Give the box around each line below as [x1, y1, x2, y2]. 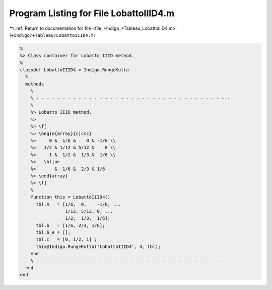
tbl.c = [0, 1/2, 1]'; [36, 236, 98, 243]
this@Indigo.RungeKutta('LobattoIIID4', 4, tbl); [36, 244, 161, 250]
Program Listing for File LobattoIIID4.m [9, 8, 175, 19]
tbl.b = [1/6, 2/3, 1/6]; [36, 222, 105, 228]
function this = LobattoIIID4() [30, 195, 111, 200]
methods [25, 81, 44, 87]
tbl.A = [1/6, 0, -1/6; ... [36, 201, 121, 207]
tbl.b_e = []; [36, 230, 71, 235]
